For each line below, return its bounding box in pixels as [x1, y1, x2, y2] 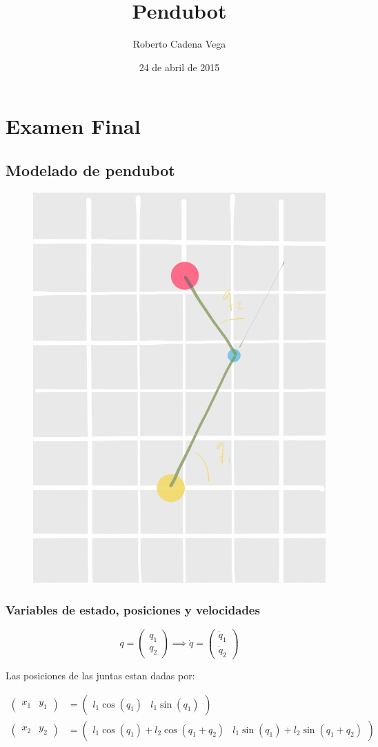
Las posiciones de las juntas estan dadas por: [6, 668, 195, 682]
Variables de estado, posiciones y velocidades [6, 601, 260, 618]
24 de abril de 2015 [139, 59, 220, 74]
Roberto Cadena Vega [132, 37, 226, 51]
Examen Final [6, 112, 141, 140]
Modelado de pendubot [6, 159, 175, 180]
